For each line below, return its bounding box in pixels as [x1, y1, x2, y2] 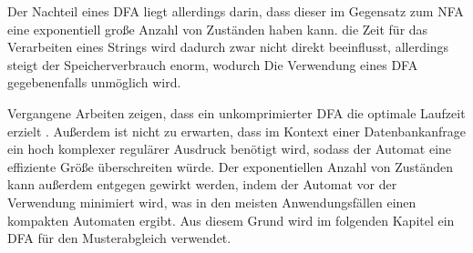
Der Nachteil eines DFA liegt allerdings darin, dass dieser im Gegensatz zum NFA [7, 2, 464, 20]
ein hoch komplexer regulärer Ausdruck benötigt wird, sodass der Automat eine [7, 139, 452, 158]
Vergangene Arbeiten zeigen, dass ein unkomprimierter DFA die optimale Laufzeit [7, 103, 466, 122]
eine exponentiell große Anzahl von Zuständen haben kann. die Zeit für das [7, 19, 428, 38]
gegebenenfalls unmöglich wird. [7, 73, 181, 92]
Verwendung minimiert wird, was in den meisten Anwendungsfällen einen [7, 192, 416, 211]
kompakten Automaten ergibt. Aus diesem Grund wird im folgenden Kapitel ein [7, 210, 455, 229]
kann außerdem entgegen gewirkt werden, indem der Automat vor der [7, 175, 397, 194]
